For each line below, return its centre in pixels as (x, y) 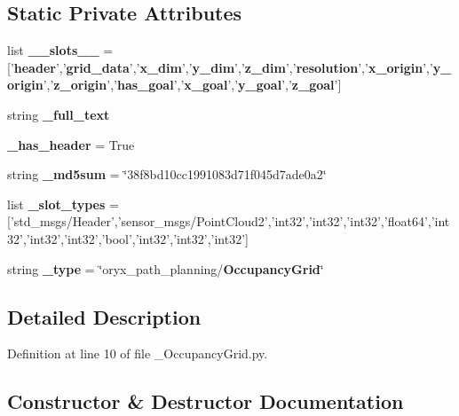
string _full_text (59, 114)
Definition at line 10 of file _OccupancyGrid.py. (138, 353)
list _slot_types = (63, 204)
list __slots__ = (60, 50)
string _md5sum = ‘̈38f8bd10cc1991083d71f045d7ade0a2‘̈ (167, 174)
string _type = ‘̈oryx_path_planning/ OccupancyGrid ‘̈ (166, 268)
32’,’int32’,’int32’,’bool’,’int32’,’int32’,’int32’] (128, 238)
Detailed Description (104, 316)
